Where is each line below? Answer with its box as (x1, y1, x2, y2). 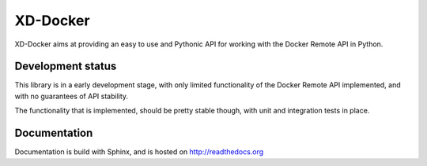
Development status (14, 60, 117, 73)
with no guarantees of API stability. (14, 91, 129, 101)
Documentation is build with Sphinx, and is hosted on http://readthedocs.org (14, 147, 264, 157)
